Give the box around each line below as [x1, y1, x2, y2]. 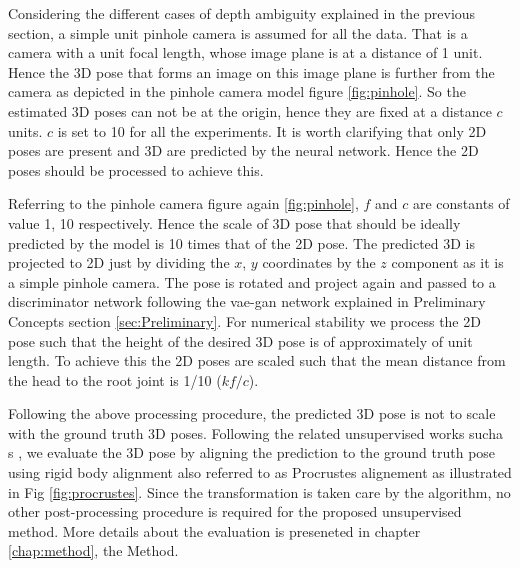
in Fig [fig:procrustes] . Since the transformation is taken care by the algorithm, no [8, 481, 511, 502]
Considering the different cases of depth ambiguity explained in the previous [8, 3, 476, 23]
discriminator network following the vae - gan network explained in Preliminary [8, 291, 486, 312]
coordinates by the [262, 252, 376, 273]
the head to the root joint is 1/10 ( [8, 369, 222, 390]
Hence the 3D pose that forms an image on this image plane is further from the [8, 61, 495, 82]
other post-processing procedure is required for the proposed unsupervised [8, 501, 462, 522]
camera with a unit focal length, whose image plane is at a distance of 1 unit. [8, 42, 483, 63]
